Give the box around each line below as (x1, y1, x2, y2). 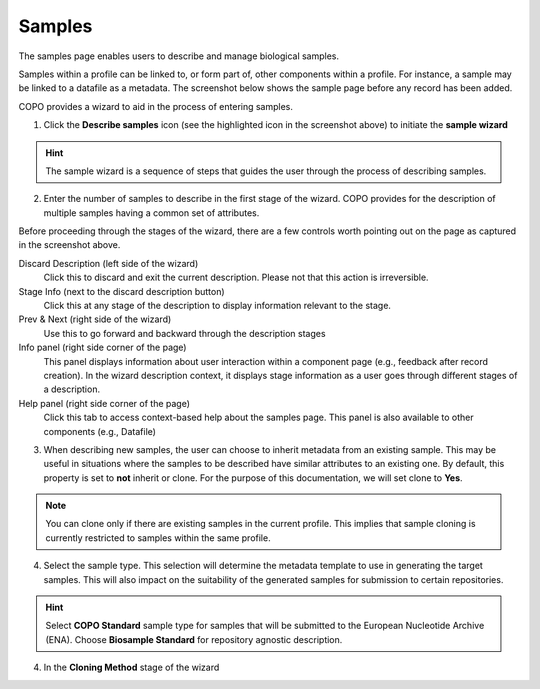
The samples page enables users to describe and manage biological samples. (18, 50, 340, 62)
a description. (43, 383, 100, 395)
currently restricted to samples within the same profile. (45, 531, 271, 544)
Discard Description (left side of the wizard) (18, 257, 199, 269)
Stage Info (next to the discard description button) (18, 285, 225, 297)
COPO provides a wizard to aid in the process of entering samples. (18, 100, 294, 112)
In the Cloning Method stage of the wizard (43, 661, 220, 674)
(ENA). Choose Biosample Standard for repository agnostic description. (45, 633, 343, 645)
